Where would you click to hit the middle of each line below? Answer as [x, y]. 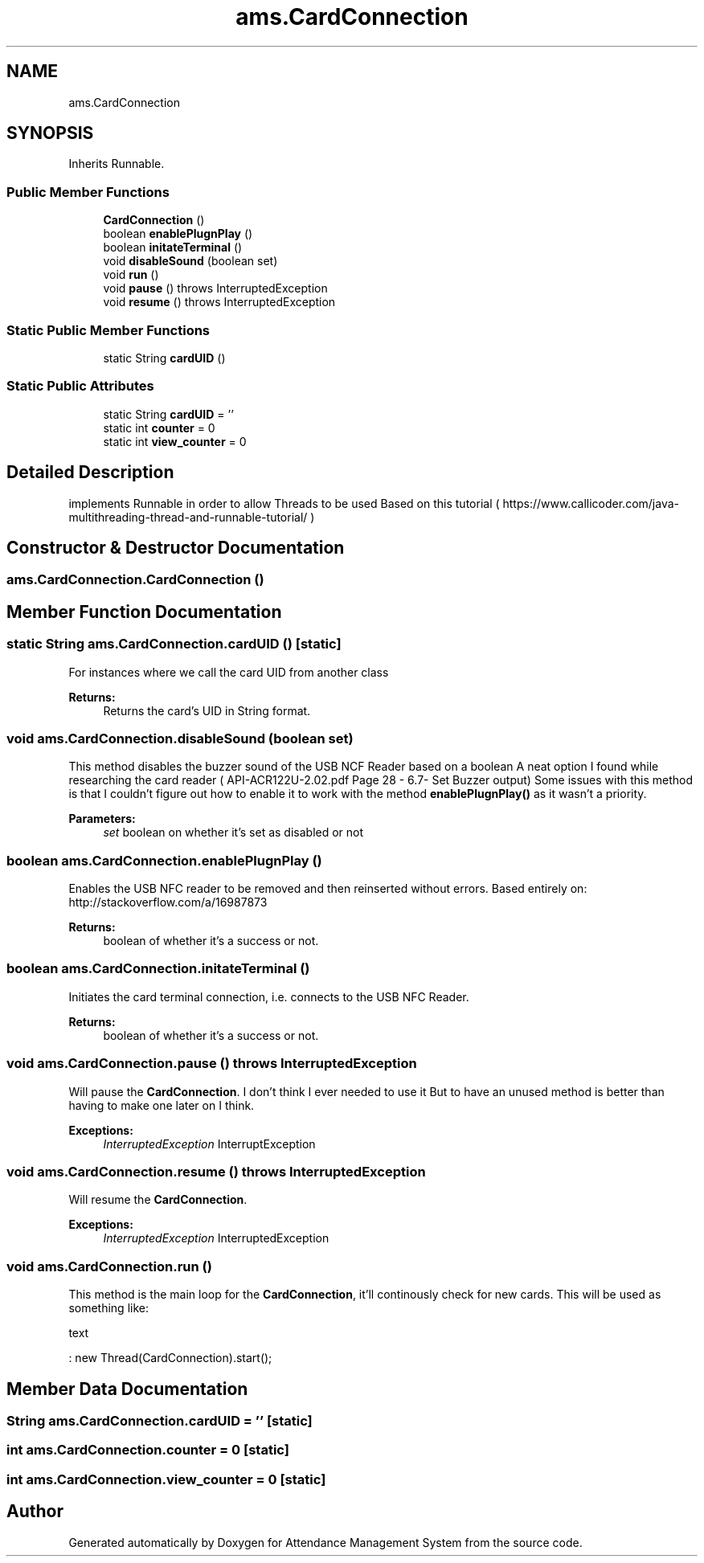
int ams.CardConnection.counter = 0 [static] [148, 1450]
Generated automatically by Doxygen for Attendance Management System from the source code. [325, 1542]
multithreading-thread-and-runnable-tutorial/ [188, 517]
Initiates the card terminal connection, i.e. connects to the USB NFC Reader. [269, 996]
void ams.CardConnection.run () [109, 1266]
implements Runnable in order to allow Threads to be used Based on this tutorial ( [284, 503]
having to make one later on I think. [162, 1105]
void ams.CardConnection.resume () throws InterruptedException [216, 1171]
